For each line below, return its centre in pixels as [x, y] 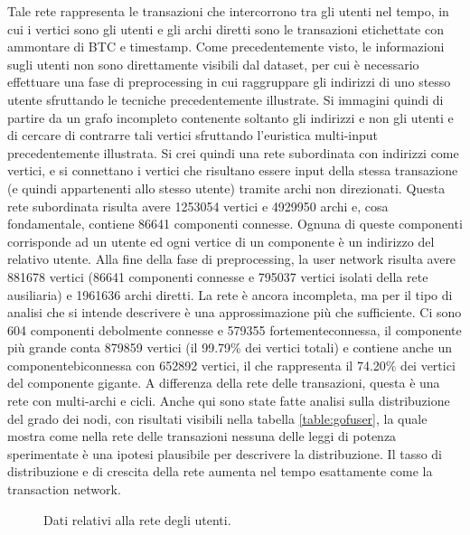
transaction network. [64, 489]
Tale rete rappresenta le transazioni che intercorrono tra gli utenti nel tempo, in [228, 11]
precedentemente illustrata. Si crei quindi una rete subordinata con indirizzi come [233, 152]
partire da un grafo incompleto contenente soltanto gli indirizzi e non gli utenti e [230, 117]
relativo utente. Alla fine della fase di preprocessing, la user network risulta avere [232, 259]
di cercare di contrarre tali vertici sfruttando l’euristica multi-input [193, 135]
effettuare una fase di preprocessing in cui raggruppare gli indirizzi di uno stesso [229, 82]
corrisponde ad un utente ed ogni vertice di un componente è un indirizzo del [221, 241]
